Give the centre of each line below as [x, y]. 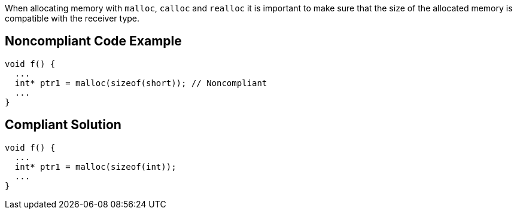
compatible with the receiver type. [72, 18]
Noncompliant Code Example [93, 41]
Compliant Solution [63, 125]
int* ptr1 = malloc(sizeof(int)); [95, 166]
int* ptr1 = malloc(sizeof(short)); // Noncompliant [141, 83]
